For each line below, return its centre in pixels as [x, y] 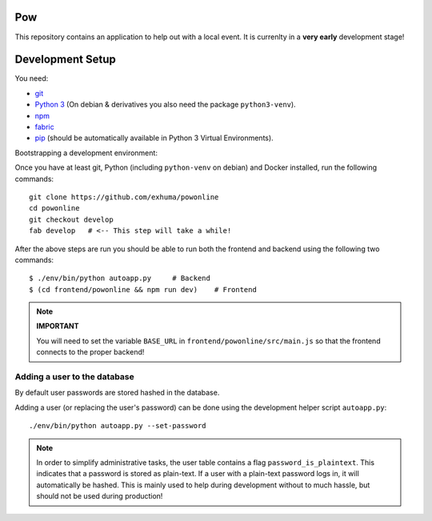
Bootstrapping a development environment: [86, 153]
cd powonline [54, 208]
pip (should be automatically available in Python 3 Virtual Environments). [154, 138]
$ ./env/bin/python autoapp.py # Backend [120, 279]
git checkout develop [71, 219]
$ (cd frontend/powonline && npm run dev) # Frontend [143, 289]
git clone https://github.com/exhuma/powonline [124, 197]
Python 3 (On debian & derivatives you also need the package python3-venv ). [165, 105]
